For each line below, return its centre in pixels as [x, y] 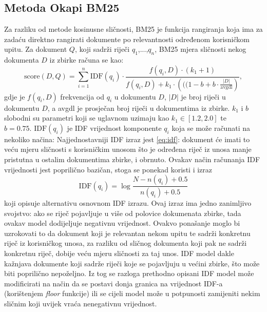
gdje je [15, 96]
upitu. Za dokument [36, 49]
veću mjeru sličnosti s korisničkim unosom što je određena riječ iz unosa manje [128, 149]
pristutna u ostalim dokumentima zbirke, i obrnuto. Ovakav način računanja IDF [132, 159]
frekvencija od [82, 96]
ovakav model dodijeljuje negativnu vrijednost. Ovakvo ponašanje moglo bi [122, 223]
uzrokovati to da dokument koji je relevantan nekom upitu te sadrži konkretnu [127, 233]
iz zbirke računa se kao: [87, 60]
